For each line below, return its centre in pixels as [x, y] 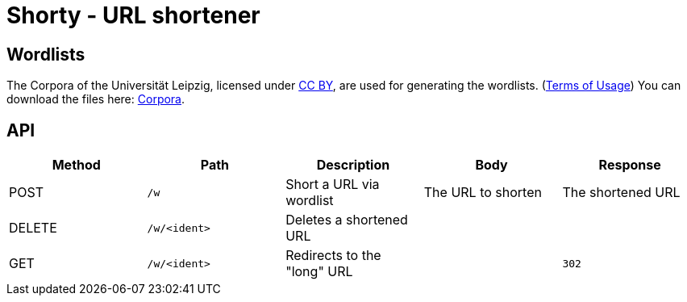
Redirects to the [333, 256]
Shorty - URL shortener [133, 15]
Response [630, 165]
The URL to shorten [483, 193]
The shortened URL [621, 193]
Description [353, 165]
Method [76, 165]
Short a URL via [333, 185]
